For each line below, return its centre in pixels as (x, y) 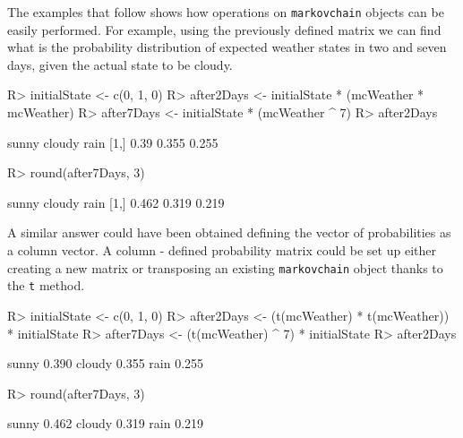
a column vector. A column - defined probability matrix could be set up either (222, 250)
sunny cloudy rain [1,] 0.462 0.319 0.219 (116, 202)
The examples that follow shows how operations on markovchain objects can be (226, 12)
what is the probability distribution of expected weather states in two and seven (227, 47)
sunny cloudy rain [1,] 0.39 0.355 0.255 (113, 142)
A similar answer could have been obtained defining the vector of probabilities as (229, 232)
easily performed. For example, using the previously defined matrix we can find (224, 29)
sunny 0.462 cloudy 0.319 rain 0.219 (106, 423)
